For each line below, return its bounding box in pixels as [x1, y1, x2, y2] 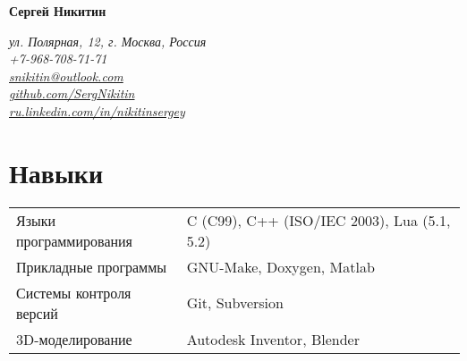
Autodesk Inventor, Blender [186, 328, 360, 349]
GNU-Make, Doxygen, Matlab [186, 256, 375, 277]
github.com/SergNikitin [9, 84, 135, 103]
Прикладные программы [16, 256, 167, 277]
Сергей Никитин [9, 2, 106, 20]
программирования [16, 230, 132, 251]
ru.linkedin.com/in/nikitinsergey [9, 101, 185, 120]
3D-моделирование [16, 328, 132, 349]
